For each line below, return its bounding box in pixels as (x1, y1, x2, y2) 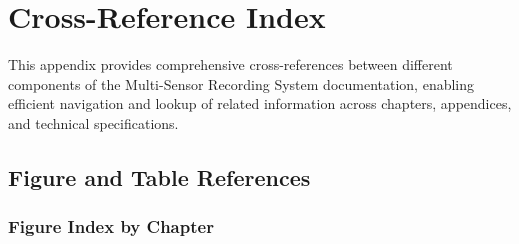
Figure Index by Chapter (8, 214, 214, 239)
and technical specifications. (8, 112, 179, 133)
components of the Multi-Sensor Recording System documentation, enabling (8, 73, 475, 94)
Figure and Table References (8, 161, 311, 192)
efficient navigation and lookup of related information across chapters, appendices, (8, 93, 512, 114)
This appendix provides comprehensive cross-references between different (8, 54, 453, 75)
